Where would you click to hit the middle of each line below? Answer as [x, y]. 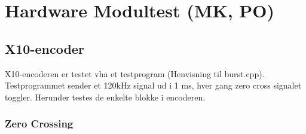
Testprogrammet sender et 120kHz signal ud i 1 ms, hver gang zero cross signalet [153, 85]
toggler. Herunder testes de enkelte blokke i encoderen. [105, 97]
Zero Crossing [39, 124]
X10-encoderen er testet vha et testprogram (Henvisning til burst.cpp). [135, 73]
